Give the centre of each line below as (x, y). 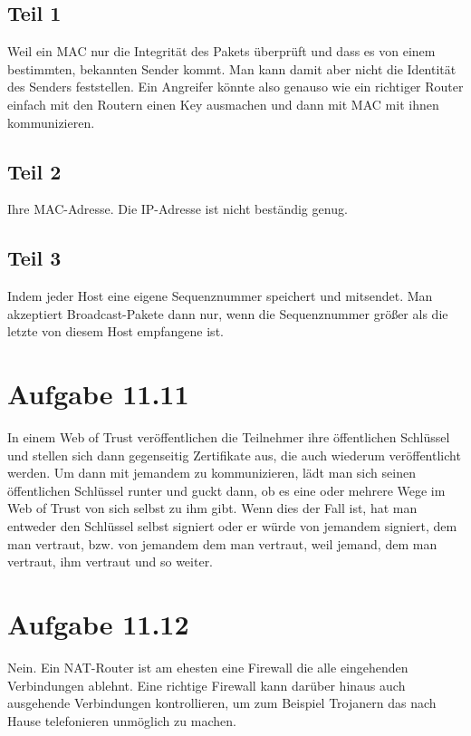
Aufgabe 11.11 (98, 394)
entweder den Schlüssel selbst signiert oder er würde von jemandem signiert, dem (232, 526)
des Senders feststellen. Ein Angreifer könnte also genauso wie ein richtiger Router (235, 87)
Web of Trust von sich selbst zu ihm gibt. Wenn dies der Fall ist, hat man (212, 508)
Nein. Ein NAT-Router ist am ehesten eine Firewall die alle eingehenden (208, 667)
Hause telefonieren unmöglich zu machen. (122, 720)
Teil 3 (34, 258)
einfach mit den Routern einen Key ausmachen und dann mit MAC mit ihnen (223, 104)
